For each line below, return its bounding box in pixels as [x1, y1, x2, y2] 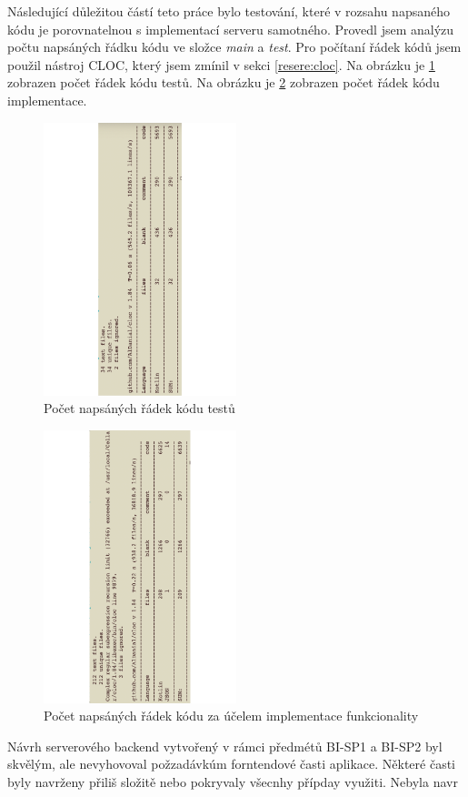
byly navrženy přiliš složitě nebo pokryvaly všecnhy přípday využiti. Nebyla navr [7, 772, 458, 792]
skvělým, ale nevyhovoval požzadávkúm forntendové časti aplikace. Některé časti [7, 754, 455, 773]
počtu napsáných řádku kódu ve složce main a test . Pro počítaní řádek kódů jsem [7, 37, 462, 56]
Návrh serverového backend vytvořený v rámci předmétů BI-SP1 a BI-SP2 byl [7, 736, 443, 755]
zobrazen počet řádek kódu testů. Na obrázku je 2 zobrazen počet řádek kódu [7, 73, 440, 92]
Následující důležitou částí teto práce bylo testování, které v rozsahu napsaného [7, 2, 450, 20]
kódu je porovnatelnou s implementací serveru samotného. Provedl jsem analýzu [7, 19, 454, 38]
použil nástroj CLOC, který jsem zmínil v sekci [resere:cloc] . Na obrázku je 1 [7, 55, 435, 74]
